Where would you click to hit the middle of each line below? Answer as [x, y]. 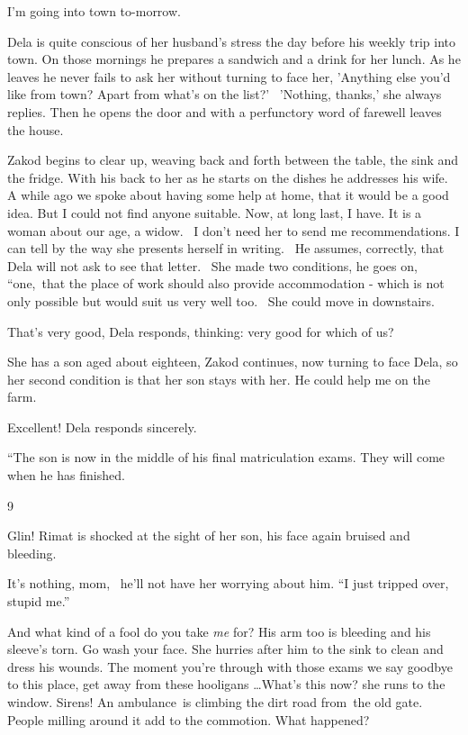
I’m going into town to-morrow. [94, 11]
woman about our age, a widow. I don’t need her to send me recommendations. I [234, 230]
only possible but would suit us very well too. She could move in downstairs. [221, 300]
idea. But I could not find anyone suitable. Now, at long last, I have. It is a [215, 212]
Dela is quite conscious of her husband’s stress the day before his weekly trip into [232, 41]
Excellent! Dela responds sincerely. [102, 426]
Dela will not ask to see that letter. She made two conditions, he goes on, [212, 265]
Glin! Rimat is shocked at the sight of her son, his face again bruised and [209, 535]
